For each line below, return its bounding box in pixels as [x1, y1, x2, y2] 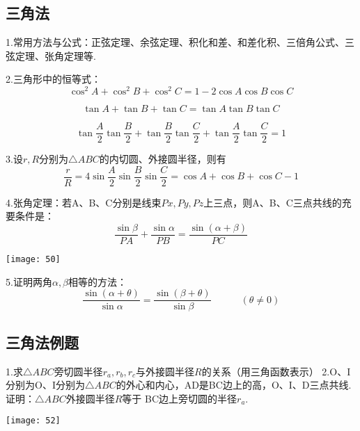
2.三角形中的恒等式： [6, 72, 101, 86]
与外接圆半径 [136, 364, 195, 378]
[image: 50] [6, 254, 61, 265]
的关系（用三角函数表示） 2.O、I [201, 364, 351, 378]
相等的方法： [68, 274, 127, 288]
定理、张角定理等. [15, 48, 96, 63]
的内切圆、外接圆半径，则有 [99, 152, 226, 166]
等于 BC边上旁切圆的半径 [122, 391, 237, 405]
